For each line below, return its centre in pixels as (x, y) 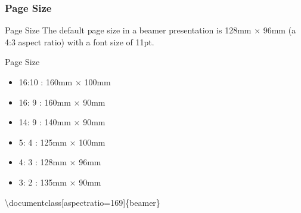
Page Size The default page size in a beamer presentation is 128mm (128, 30)
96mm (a (280, 30)
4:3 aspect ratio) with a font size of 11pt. (80, 41)
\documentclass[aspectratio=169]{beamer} (83, 202)
